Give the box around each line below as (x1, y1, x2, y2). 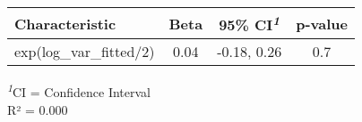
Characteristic (14, 12, 116, 34)
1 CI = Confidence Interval (7, 80, 151, 101)
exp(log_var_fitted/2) (14, 41, 155, 62)
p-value (296, 12, 348, 34)
